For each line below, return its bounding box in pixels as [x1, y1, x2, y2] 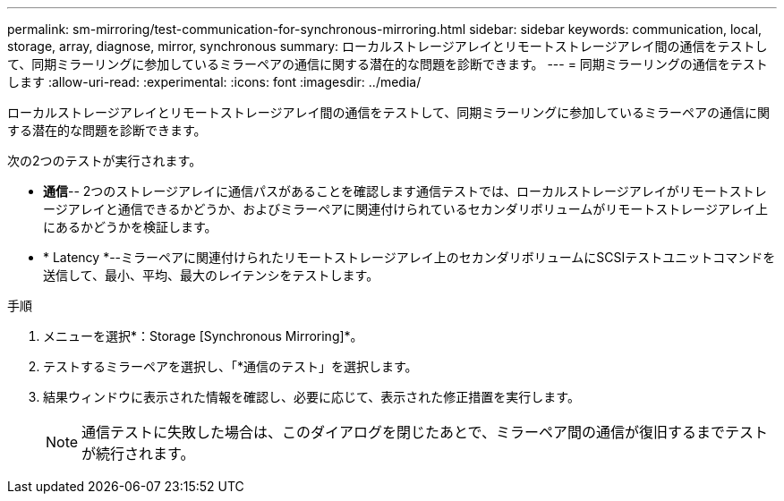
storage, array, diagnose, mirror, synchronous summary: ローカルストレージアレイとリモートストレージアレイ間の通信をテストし [7, 38, 768, 54]
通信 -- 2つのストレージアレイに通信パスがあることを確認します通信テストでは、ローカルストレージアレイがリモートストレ [43, 183, 767, 199]
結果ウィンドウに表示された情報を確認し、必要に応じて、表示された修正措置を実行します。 [43, 389, 580, 404]
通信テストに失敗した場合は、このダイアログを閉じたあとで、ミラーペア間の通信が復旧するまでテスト [81, 423, 768, 441]
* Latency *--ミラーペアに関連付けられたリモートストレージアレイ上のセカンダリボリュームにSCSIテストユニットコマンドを [43, 250, 776, 265]
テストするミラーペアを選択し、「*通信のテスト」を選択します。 [43, 359, 418, 374]
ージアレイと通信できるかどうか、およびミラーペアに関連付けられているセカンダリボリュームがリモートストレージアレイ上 [43, 201, 769, 217]
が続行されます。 [81, 445, 195, 463]
